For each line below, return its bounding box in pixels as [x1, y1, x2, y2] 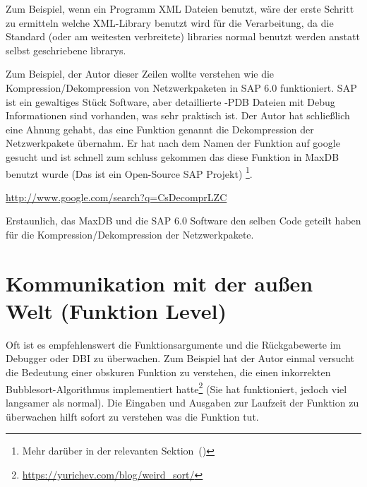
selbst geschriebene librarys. [6, 42, 126, 57]
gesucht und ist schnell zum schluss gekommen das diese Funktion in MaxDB [6, 149, 339, 164]
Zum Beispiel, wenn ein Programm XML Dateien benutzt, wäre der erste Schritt [6, 1, 354, 16]
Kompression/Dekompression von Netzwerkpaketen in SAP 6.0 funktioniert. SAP [6, 80, 357, 95]
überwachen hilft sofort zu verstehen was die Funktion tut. [6, 409, 259, 423]
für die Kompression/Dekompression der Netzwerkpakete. [6, 227, 254, 241]
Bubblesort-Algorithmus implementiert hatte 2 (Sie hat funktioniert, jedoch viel [6, 379, 347, 396]
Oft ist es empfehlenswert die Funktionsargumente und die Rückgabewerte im [6, 337, 342, 351]
